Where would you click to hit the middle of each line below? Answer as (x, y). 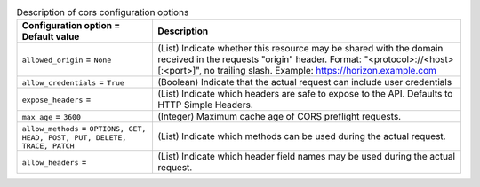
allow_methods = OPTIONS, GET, (84, 129)
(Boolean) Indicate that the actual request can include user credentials (305, 82)
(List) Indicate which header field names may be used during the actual (307, 157)
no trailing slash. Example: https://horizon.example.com (320, 71)
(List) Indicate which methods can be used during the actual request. (302, 136)
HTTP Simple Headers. (205, 105)
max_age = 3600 (52, 117)
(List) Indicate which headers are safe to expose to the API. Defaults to (305, 94)
